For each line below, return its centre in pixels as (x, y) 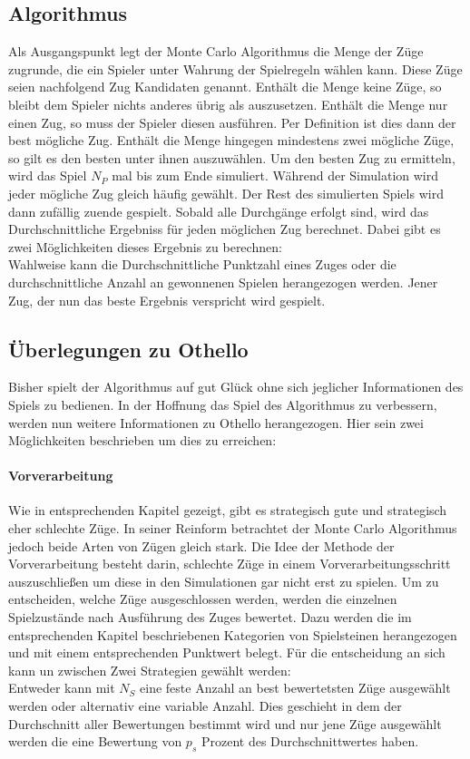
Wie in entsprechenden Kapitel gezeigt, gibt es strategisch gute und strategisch (228, 510)
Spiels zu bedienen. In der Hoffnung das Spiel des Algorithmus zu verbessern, (223, 404)
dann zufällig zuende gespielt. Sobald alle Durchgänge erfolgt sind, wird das (219, 211)
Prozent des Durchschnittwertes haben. (310, 741)
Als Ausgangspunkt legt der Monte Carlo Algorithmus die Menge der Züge (216, 51)
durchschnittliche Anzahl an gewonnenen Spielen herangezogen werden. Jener (223, 282)
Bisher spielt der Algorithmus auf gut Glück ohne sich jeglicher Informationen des (236, 387)
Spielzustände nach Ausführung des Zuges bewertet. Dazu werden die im (210, 617)
